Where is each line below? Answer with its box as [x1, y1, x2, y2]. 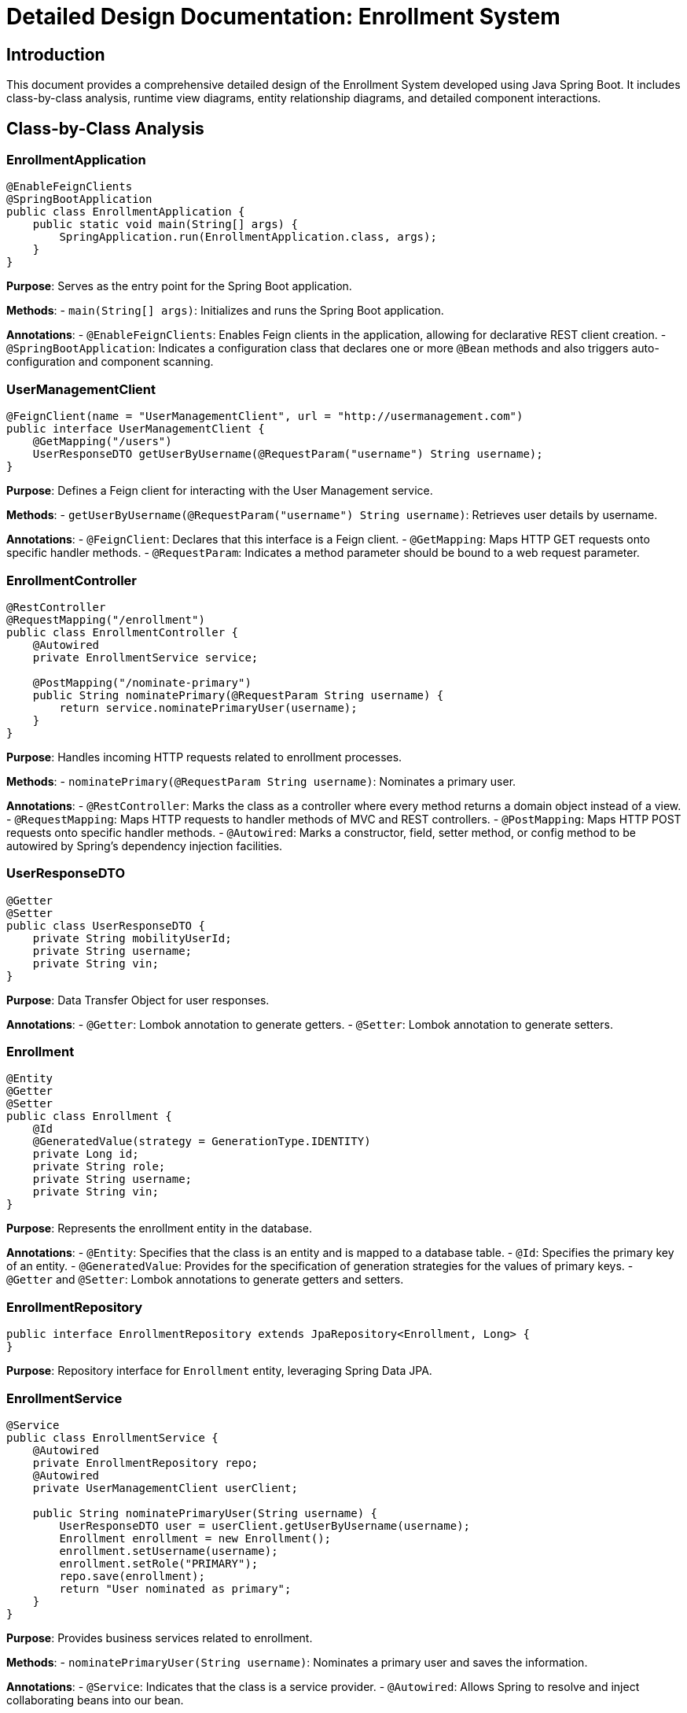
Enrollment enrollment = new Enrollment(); [59, 1531, 332, 1545]
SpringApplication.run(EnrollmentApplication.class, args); [59, 230, 437, 244]
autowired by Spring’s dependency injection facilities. [6, 838, 283, 853]
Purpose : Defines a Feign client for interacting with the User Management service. [6, 484, 433, 498]
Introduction [6, 44, 105, 64]
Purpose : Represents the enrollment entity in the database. [6, 1221, 313, 1236]
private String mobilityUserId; [32, 931, 232, 945]
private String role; [32, 1160, 166, 1173]
